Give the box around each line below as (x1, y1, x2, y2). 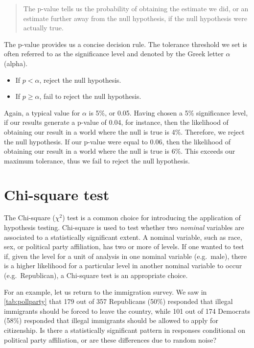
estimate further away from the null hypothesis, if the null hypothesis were (23, 13, 247, 23)
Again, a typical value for (4, 107, 80, 117)
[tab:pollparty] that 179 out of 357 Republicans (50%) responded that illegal (4, 296, 233, 306)
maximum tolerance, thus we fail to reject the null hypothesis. (4, 155, 190, 165)
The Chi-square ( (4, 212, 55, 223)
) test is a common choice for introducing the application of (62, 212, 241, 223)
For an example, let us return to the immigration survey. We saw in (4, 286, 207, 297)
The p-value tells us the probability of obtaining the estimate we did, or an (23, 3, 249, 13)
